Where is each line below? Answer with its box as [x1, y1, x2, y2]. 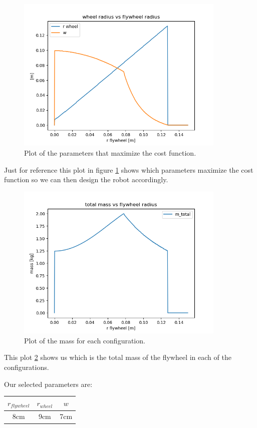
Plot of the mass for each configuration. [24, 335, 145, 345]
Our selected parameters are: [4, 378, 93, 389]
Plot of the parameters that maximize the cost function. [24, 148, 196, 158]
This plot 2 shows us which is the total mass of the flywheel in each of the [4, 352, 231, 362]
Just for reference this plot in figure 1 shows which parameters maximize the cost [4, 164, 253, 175]
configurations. [4, 362, 49, 372]
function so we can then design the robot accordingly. [4, 174, 168, 185]
